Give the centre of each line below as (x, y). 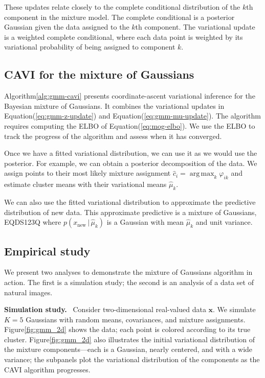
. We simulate (234, 309)
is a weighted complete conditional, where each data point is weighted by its (124, 37)
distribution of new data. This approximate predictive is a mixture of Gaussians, (130, 212)
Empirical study (47, 251)
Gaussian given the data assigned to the (67, 27)
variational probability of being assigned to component (90, 47)
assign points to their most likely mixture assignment (87, 173)
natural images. (28, 292)
